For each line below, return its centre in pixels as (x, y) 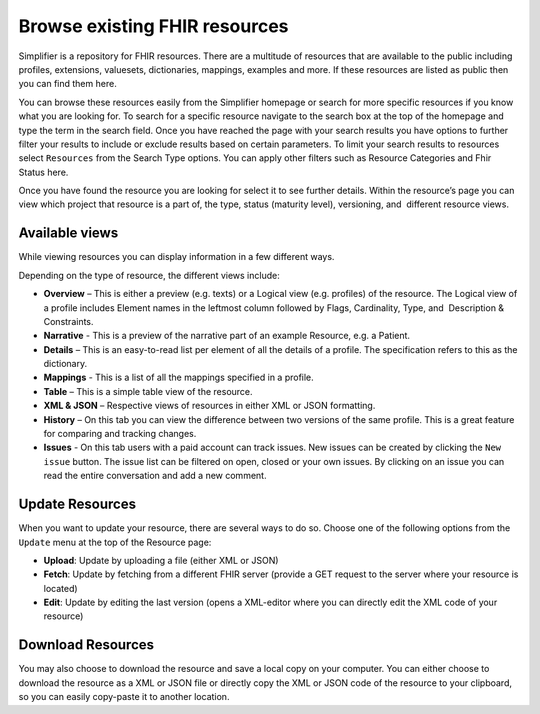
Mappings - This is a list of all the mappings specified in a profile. (178, 377)
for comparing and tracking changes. (120, 434)
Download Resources (86, 645)
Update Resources (77, 504)
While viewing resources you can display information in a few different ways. (176, 257)
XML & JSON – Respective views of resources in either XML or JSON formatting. (209, 406)
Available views (68, 233)
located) (61, 588)
